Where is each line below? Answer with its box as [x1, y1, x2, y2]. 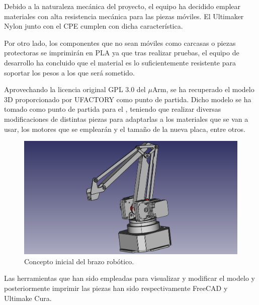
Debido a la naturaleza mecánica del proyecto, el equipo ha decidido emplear [4, 1, 241, 11]
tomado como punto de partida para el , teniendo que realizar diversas [4, 104, 221, 114]
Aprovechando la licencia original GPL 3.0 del [4, 84, 146, 95]
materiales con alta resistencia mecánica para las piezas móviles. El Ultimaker [4, 11, 244, 21]
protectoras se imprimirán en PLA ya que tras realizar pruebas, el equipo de [4, 47, 239, 58]
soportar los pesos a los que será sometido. [4, 67, 135, 78]
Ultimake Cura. [4, 292, 52, 303]
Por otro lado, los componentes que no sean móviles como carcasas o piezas [4, 37, 236, 48]
